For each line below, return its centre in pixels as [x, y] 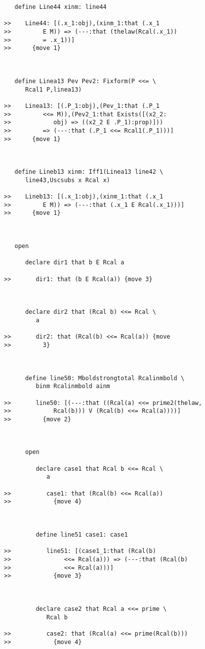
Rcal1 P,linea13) [53, 89]
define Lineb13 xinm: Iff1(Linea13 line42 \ [89, 172]
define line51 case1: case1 [82, 535]
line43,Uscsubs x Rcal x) [67, 180]
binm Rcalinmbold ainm [73, 386]
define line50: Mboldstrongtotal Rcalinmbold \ [105, 378]
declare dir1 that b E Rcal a [75, 263]
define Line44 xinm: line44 [61, 7]
